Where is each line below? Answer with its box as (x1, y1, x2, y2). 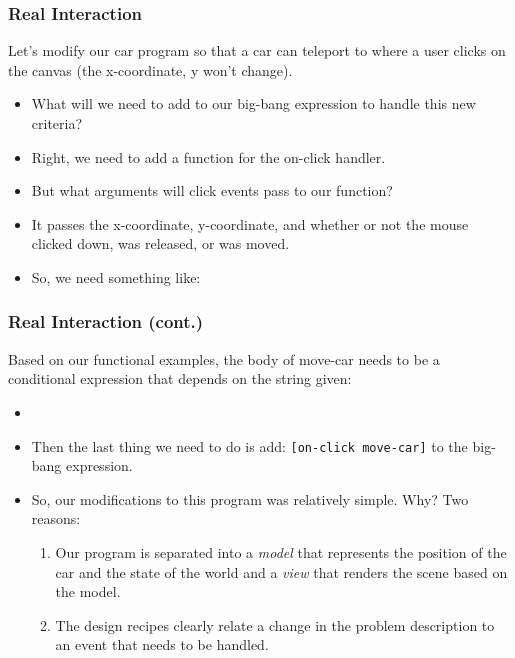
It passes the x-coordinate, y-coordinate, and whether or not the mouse (31, 213, 469, 234)
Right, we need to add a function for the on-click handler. (31, 146, 386, 167)
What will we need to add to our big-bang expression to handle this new (31, 93, 476, 114)
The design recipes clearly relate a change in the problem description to (55, 614, 495, 635)
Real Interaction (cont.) (8, 309, 204, 334)
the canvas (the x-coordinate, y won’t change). (8, 59, 293, 80)
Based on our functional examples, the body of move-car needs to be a (8, 348, 440, 369)
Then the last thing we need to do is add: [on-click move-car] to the (31, 435, 468, 456)
